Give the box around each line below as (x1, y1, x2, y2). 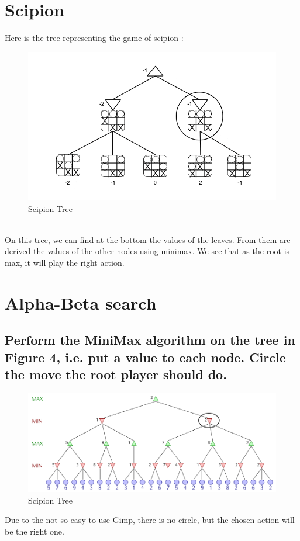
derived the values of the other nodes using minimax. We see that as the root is (5, 245, 290, 257)
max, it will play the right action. (5, 256, 125, 269)
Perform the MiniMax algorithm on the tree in (5, 331, 295, 349)
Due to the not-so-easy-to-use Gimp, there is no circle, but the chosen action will (5, 514, 295, 526)
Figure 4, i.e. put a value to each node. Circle (5, 348, 286, 366)
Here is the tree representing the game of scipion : (5, 32, 184, 44)
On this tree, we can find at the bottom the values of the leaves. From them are (5, 233, 291, 245)
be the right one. (5, 525, 64, 537)
